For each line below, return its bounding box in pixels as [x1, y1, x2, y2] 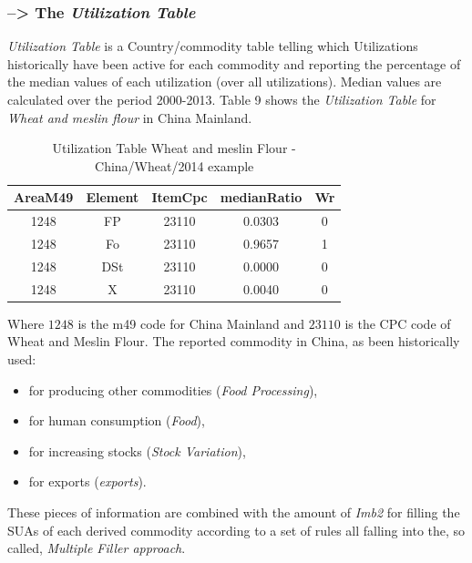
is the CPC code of [344, 313, 451, 333]
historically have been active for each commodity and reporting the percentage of [7, 54, 461, 73]
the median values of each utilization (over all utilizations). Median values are [7, 72, 442, 91]
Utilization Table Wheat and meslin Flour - [52, 138, 296, 158]
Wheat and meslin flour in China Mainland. [7, 107, 252, 127]
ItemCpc [151, 188, 208, 207]
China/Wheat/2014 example [95, 156, 254, 175]
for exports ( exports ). [28, 472, 147, 491]
